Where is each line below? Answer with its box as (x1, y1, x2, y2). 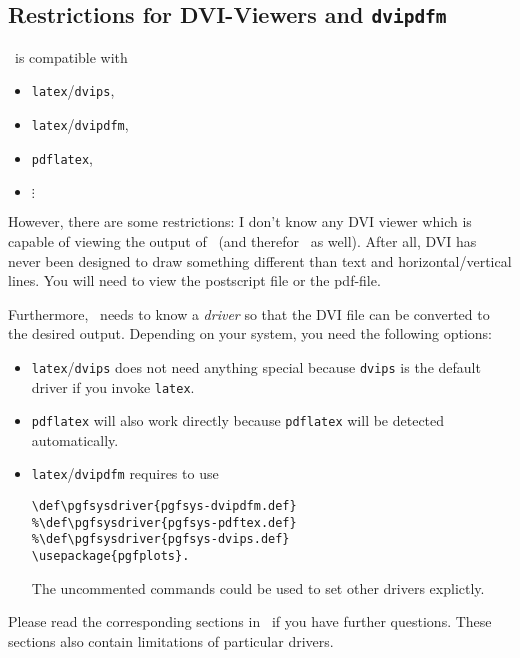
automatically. (31, 429, 119, 450)
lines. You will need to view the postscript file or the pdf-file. (8, 270, 381, 291)
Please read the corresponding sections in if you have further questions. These (8, 611, 492, 632)
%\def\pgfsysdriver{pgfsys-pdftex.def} (31, 515, 297, 530)
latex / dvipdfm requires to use (31, 463, 219, 484)
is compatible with (14, 46, 128, 67)
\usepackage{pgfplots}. (31, 549, 190, 564)
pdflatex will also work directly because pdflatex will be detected (31, 410, 445, 431)
